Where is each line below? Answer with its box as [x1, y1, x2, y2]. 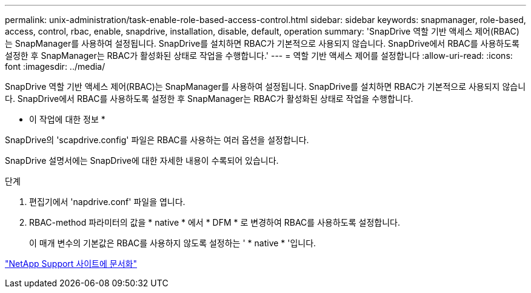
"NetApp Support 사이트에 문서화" [5, 258, 137, 269]
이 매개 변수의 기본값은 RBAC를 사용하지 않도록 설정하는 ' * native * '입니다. [29, 238, 316, 248]
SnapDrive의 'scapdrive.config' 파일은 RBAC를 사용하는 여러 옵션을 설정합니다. [5, 135, 309, 145]
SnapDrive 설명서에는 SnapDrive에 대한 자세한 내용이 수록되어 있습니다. [5, 155, 279, 166]
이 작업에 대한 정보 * [29, 114, 105, 124]
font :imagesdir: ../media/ [5, 61, 105, 72]
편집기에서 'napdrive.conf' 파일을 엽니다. [29, 197, 185, 207]
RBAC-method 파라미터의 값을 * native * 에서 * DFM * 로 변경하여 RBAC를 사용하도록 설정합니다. [29, 217, 400, 227]
